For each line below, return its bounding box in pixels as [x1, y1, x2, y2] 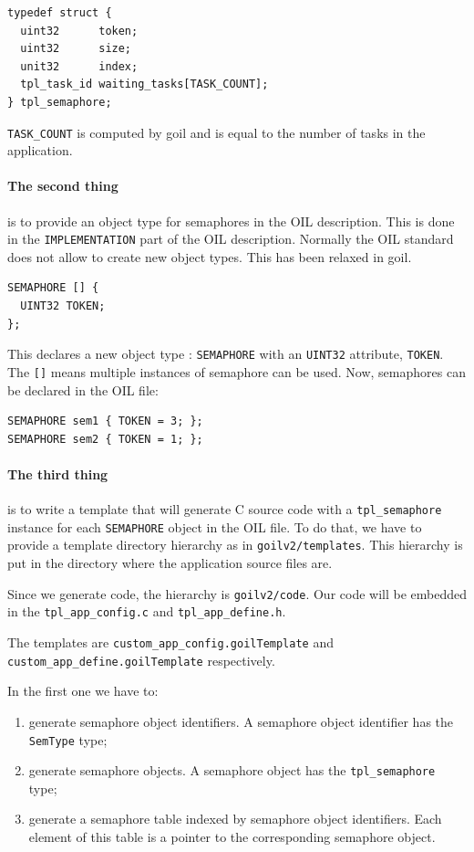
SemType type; [28, 730, 108, 749]
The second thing [7, 176, 118, 195]
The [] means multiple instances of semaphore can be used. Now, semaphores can [7, 362, 466, 381]
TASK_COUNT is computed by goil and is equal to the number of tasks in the [7, 122, 426, 142]
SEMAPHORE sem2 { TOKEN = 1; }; [7, 432, 203, 446]
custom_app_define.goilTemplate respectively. [7, 650, 275, 669]
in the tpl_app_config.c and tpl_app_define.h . [7, 602, 286, 621]
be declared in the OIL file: [7, 380, 159, 399]
